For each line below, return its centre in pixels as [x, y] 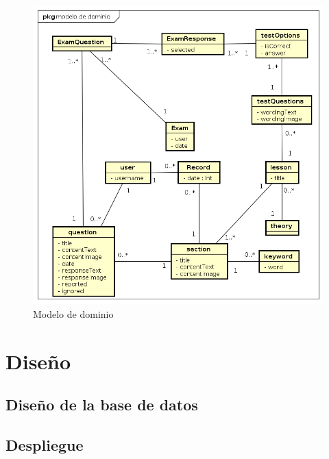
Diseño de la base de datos [102, 405]
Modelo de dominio [73, 313]
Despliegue [45, 445]
